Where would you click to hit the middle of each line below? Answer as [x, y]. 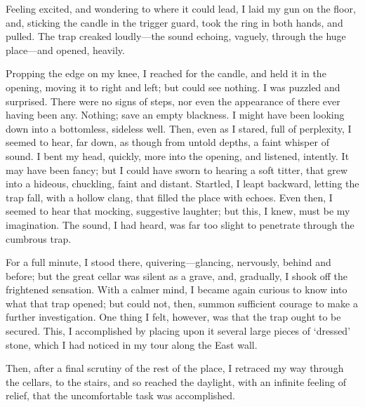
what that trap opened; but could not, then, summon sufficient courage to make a [182, 303]
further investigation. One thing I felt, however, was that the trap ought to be [173, 317]
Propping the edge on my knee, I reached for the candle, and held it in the [166, 73]
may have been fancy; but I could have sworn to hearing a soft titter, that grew [177, 169]
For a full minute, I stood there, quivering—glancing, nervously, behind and [168, 262]
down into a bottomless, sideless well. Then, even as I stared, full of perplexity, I [179, 128]
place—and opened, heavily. [65, 49]
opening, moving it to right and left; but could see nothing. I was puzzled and [173, 87]
